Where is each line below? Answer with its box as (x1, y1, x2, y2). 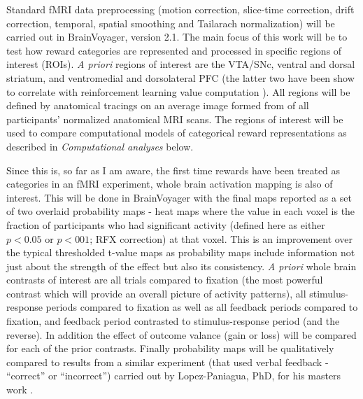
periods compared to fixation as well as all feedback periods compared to (45, 300, 358, 314)
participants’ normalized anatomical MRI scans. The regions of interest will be (6, 111, 343, 126)
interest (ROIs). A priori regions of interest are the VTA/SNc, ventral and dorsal (6, 57, 355, 71)
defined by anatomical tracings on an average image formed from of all (6, 98, 309, 113)
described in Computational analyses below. (6, 139, 194, 153)
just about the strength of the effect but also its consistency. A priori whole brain (6, 258, 357, 273)
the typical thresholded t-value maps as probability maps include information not (6, 245, 355, 260)
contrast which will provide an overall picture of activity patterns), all (6, 286, 306, 300)
